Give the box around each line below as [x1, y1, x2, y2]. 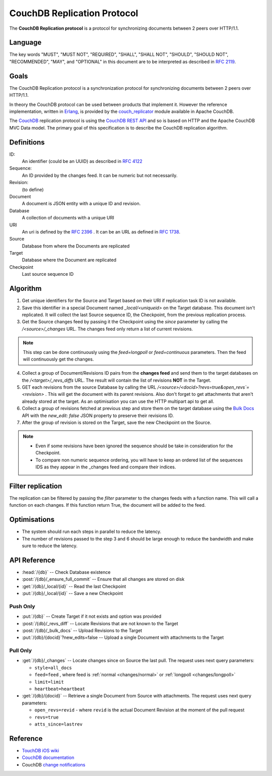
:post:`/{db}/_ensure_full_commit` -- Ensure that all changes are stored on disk [22, 576, 185, 582]
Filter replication [9, 482, 62, 490]
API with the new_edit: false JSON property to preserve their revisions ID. [22, 412, 174, 419]
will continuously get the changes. [23, 356, 94, 362]
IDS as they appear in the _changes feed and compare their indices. [35, 464, 176, 470]
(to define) [22, 187, 44, 193]
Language [9, 38, 42, 47]
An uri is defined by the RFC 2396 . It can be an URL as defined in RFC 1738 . [22, 228, 181, 234]
